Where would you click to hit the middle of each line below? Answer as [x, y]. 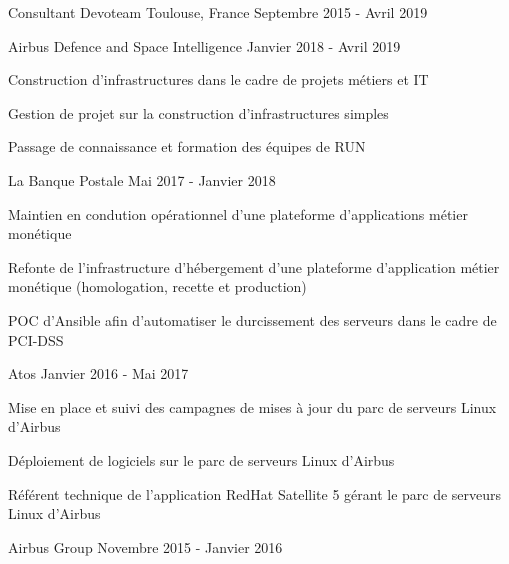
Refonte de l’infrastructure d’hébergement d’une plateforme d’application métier [254, 266]
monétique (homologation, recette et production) [157, 286]
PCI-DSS [36, 339]
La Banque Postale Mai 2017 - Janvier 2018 [142, 179]
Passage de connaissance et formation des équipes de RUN [187, 146]
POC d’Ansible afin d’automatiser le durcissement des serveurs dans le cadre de [252, 319]
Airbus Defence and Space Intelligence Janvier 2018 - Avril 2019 [204, 45]
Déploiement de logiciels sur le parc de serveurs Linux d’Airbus [201, 459]
